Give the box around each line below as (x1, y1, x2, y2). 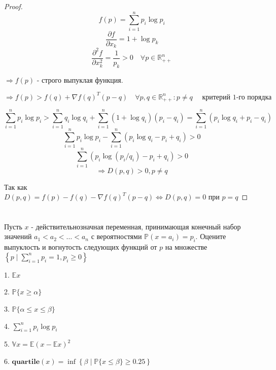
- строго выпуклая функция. (37, 74, 123, 85)
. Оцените (195, 231, 226, 242)
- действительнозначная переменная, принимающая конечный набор (31, 221, 241, 231)
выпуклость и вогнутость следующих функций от (4, 242, 157, 252)
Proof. (4, 1, 23, 11)
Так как (4, 181, 27, 192)
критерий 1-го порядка (202, 93, 272, 101)
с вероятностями (91, 231, 142, 242)
